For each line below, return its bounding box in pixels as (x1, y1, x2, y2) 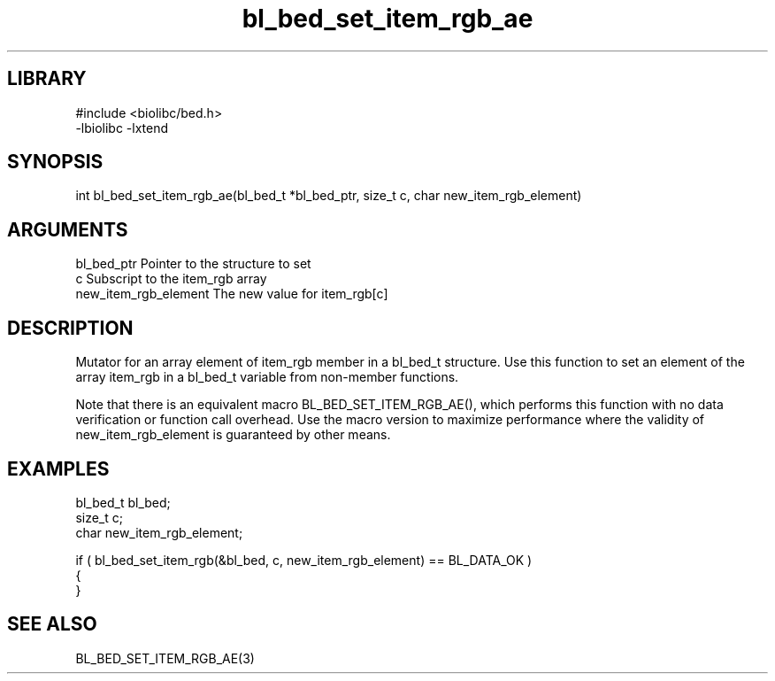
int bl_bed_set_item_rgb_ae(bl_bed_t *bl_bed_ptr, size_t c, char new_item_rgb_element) (75, 188, 582, 204)
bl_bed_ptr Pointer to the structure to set (75, 256, 311, 272)
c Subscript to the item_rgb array (75, 271, 267, 287)
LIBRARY (7, 67, 87, 90)
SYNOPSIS (7, 151, 104, 174)
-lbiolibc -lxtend (75, 120, 169, 135)
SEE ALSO (7, 613, 97, 636)
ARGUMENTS (7, 218, 128, 241)
